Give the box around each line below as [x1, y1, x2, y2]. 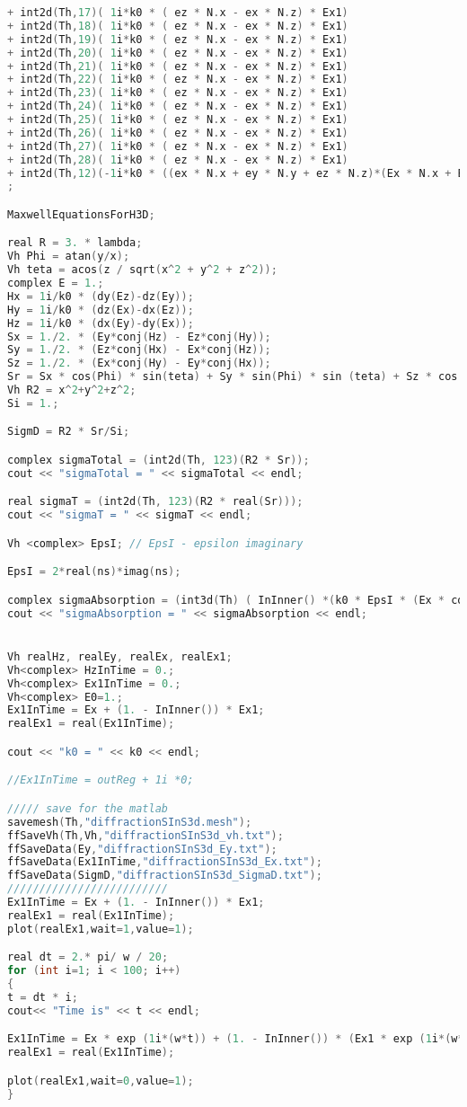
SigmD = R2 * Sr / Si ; [7, 425, 130, 438]
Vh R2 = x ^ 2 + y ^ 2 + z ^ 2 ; [7, 384, 137, 397]
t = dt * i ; [7, 990, 78, 1004]
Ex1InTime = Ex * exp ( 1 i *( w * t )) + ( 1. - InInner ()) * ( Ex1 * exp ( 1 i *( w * [7, 1032, 464, 1046]
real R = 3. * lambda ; [7, 236, 143, 250]
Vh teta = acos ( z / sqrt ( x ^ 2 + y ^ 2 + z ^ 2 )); [7, 263, 278, 277]
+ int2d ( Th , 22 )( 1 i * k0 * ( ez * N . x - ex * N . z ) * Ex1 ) [7, 73, 348, 86]
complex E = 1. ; [7, 277, 104, 290]
